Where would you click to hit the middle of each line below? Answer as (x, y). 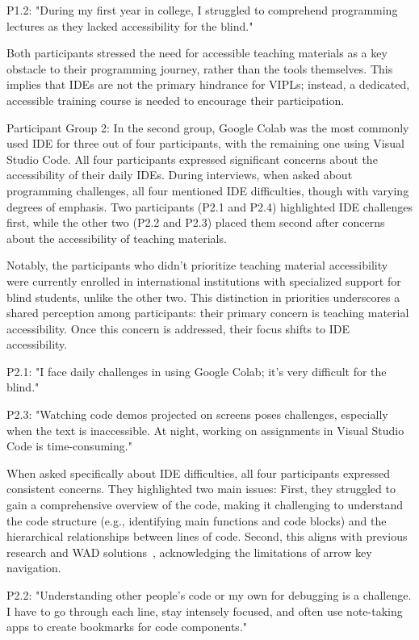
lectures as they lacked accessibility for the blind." (130, 25)
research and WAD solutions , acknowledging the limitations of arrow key (189, 552)
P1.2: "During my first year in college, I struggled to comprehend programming (202, 10)
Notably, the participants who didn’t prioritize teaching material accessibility (197, 265)
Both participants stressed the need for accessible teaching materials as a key (197, 53)
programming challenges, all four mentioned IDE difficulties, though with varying (208, 190)
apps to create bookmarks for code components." (127, 627)
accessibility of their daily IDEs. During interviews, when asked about (180, 175)
